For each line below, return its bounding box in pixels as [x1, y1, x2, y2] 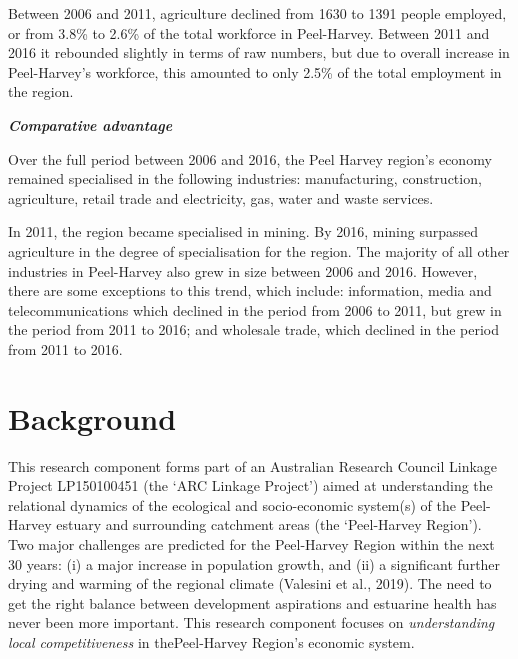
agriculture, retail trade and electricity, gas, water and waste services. [8, 187, 434, 208]
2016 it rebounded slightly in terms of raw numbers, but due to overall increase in [8, 42, 510, 63]
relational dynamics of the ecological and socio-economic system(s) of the [8, 494, 456, 515]
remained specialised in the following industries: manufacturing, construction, [8, 168, 482, 189]
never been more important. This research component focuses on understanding [8, 612, 495, 633]
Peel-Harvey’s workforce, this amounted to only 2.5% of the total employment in [8, 61, 502, 82]
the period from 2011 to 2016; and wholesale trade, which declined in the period [8, 319, 500, 340]
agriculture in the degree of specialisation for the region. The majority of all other [8, 240, 510, 261]
